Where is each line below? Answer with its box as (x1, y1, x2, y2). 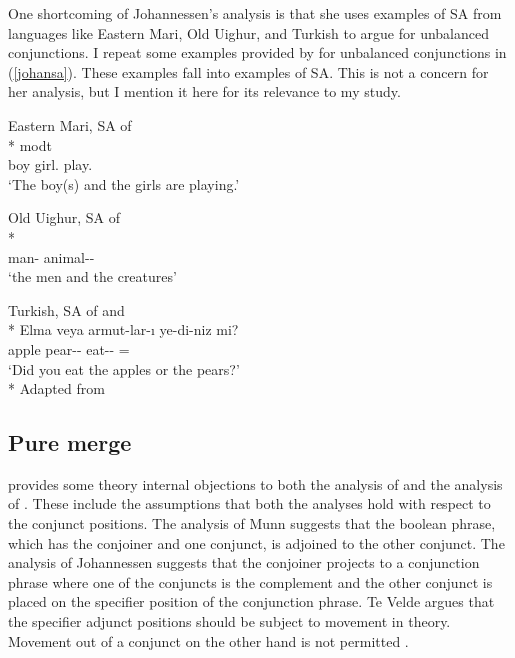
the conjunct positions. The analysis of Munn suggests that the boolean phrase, (8, 513, 496, 534)
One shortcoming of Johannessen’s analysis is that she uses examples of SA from (8, 3, 502, 23)
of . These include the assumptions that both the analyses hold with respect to (8, 493, 491, 514)
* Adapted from (8, 378, 105, 399)
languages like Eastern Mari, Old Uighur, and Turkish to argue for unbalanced (8, 22, 490, 43)
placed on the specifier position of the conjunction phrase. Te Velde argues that (8, 591, 495, 612)
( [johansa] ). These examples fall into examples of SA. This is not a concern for (8, 61, 489, 82)
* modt (8, 134, 52, 155)
